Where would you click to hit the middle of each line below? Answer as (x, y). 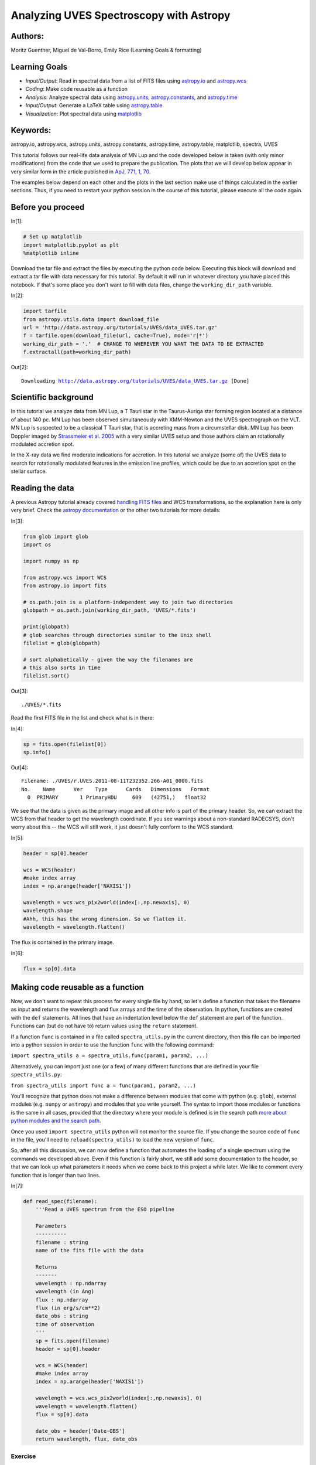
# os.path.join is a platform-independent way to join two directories (128, 602)
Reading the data (42, 488)
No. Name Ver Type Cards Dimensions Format (116, 789)
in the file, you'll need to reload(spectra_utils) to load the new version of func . (113, 1139)
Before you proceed (48, 207)
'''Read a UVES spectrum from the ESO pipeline (105, 1210)
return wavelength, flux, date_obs (86, 1439)
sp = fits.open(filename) (73, 1341)
